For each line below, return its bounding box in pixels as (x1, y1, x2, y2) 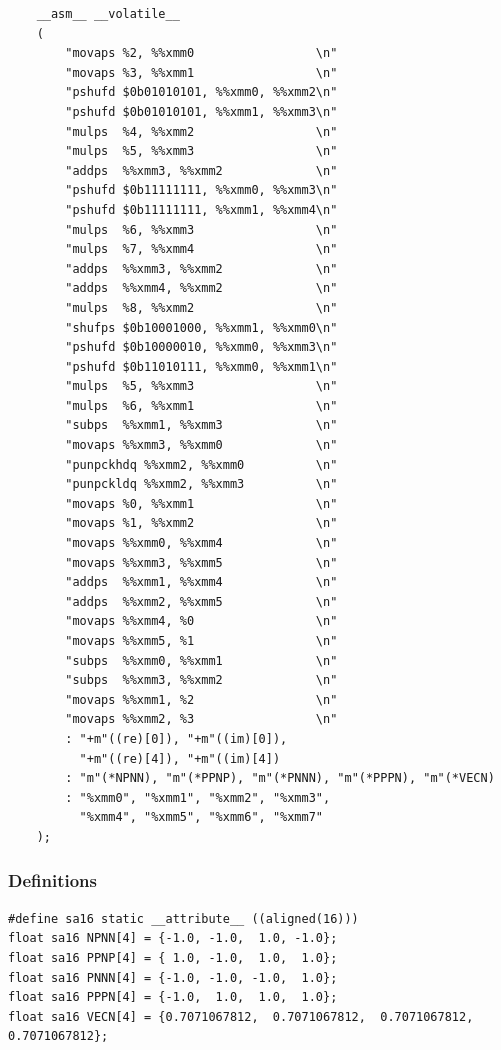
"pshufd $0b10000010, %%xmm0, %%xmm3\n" (65, 340, 338, 355)
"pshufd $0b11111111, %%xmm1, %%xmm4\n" (65, 202, 338, 217)
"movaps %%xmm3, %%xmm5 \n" (65, 555, 338, 570)
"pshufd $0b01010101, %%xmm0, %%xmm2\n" (65, 85, 338, 100)
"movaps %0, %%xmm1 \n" (65, 496, 338, 511)
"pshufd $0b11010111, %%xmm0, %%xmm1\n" (65, 359, 338, 374)
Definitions (8, 868, 97, 893)
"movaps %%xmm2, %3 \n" (65, 712, 338, 727)
